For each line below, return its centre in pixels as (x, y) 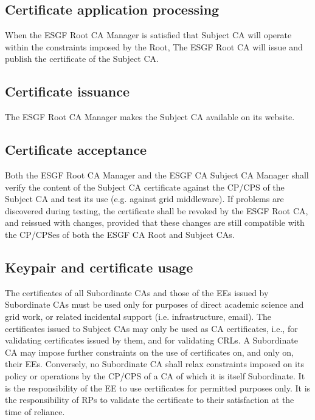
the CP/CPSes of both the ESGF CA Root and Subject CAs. (120, 234)
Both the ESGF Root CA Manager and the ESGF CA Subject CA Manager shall (157, 174)
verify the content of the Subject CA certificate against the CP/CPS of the (145, 187)
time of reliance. (35, 411)
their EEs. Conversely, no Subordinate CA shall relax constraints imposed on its (154, 364)
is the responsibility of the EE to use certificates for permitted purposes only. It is (158, 388)
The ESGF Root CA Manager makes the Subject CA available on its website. (150, 117)
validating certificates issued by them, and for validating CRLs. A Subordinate (151, 340)
